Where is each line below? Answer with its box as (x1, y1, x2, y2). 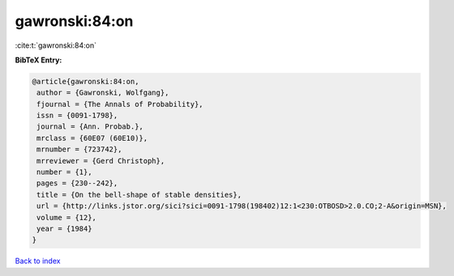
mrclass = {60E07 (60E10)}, (36, 134, 148, 142)
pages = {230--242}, (36, 179, 118, 188)
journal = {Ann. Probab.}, (36, 122, 143, 131)
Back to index (15, 256, 61, 266)
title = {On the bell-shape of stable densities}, (36, 190, 242, 199)
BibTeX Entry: (15, 55, 62, 65)
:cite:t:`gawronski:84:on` (15, 40, 97, 50)
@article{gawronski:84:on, (32, 77, 139, 86)
